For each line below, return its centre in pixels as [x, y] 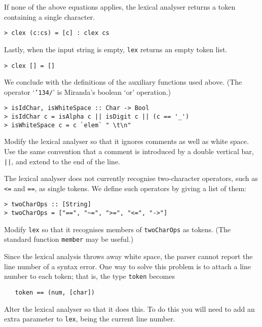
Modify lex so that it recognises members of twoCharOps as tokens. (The [118, 229]
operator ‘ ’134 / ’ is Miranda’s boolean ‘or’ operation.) [88, 92]
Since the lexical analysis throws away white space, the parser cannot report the [128, 256]
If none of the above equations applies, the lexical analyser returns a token [120, 7]
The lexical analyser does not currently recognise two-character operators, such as [131, 178]
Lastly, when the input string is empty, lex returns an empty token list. [116, 49]
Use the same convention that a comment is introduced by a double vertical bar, [129, 151]
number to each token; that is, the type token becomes [89, 276]
